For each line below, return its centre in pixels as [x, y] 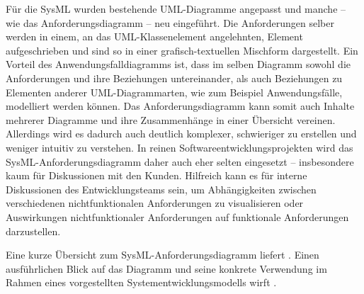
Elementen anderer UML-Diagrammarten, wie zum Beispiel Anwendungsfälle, [174, 92]
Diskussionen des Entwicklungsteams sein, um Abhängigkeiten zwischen [161, 189]
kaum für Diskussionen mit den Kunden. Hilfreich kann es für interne [157, 175]
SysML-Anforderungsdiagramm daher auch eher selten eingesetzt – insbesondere [180, 161]
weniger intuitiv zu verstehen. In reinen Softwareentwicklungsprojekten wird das [180, 147]
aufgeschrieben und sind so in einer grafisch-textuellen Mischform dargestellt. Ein [182, 50]
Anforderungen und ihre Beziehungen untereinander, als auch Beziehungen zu [174, 78]
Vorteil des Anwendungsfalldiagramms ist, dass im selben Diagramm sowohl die [178, 64]
